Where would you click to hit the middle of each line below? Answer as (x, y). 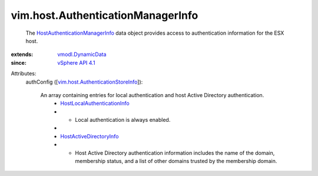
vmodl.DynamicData (82, 54)
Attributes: (24, 74)
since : (19, 62)
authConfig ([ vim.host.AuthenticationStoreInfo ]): (84, 82)
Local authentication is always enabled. (123, 120)
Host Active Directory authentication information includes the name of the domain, (175, 152)
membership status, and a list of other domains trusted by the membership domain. (176, 161)
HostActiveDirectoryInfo (90, 136)
